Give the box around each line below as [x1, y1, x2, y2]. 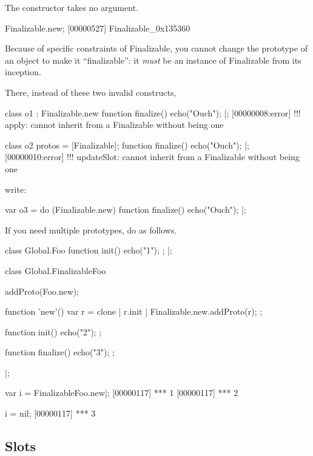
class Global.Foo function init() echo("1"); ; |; [5, 244, 172, 256]
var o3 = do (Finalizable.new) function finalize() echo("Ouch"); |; [5, 203, 246, 216]
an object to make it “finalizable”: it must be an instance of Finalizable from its [5, 53, 301, 66]
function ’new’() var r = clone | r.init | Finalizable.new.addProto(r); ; [5, 305, 263, 318]
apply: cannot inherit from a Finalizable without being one [5, 118, 224, 131]
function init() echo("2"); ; [5, 325, 102, 338]
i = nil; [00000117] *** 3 [5, 407, 96, 420]
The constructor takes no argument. [5, 1, 138, 13]
